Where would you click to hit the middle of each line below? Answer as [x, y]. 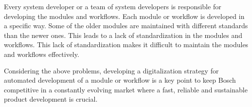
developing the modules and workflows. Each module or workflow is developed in [124, 16]
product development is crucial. [51, 99]
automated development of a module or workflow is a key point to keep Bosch [120, 80]
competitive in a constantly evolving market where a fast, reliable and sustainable [126, 89]
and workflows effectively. [42, 54]
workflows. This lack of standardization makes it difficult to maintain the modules [126, 45]
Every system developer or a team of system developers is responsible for [113, 6]
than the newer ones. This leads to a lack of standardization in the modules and [123, 35]
